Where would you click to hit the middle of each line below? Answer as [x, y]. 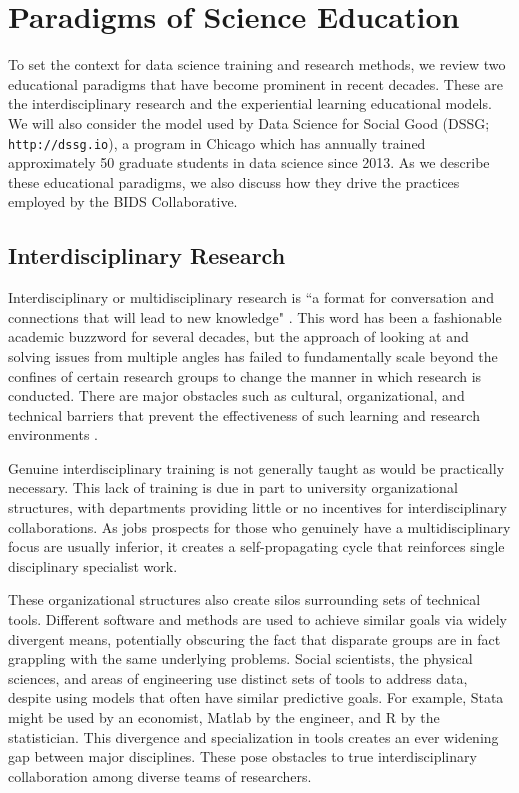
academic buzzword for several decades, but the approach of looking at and [238, 336]
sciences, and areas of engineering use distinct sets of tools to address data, [238, 677]
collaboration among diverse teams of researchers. [160, 775]
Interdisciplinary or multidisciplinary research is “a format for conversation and [251, 297]
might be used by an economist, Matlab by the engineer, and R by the [224, 717]
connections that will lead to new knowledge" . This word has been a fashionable [255, 316]
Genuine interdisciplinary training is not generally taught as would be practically [256, 467]
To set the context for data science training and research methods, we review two [257, 64]
